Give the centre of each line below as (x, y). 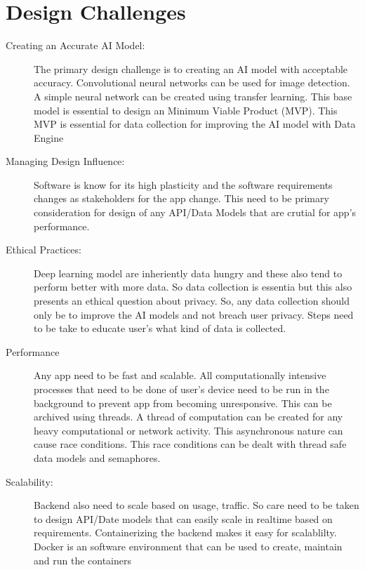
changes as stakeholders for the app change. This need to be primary (181, 198)
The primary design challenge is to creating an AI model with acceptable (191, 68)
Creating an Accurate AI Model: (75, 45)
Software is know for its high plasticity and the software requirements (183, 184)
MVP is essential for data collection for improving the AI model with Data (195, 124)
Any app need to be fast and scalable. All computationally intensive (180, 375)
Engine (49, 137)
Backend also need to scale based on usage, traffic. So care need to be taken (197, 505)
